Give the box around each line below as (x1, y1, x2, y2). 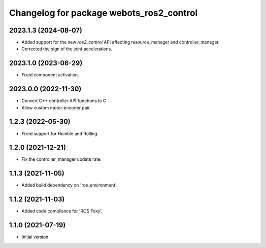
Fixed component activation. (21, 72, 79, 78)
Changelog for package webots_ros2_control (9, 7, 198, 18)
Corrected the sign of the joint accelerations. (21, 46, 113, 52)
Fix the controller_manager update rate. (21, 156, 102, 162)
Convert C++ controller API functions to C (21, 98, 106, 104)
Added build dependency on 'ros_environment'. (21, 182, 118, 188)
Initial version (21, 234, 49, 240)
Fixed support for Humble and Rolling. (21, 131, 99, 137)
